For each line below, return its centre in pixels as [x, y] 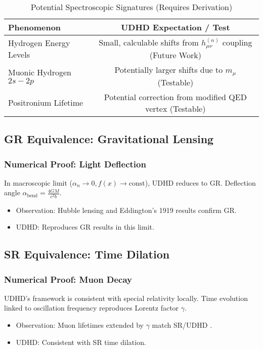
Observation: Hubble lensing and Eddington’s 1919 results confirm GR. [126, 210]
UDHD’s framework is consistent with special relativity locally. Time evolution [126, 298]
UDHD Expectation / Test [176, 27]
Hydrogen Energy [39, 42]
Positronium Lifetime [46, 103]
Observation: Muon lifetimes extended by [80, 324]
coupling [237, 42]
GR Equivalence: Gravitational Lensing [109, 139]
